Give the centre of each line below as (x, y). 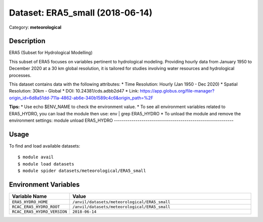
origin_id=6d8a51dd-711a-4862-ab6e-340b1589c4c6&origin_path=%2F (81, 98)
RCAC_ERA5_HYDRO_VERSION (39, 212)
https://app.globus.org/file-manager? (177, 91)
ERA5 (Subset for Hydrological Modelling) (51, 53)
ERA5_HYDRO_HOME (30, 202)
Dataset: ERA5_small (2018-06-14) (81, 13)
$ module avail (36, 157)
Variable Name (29, 196)
